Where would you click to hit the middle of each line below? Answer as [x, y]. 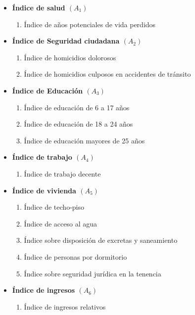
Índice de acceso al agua [61, 223]
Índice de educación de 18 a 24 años [78, 124]
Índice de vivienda [44, 190]
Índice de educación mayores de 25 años [84, 140]
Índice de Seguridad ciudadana [66, 41]
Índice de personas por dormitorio [75, 256]
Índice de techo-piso [54, 207]
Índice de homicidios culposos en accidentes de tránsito [107, 74]
